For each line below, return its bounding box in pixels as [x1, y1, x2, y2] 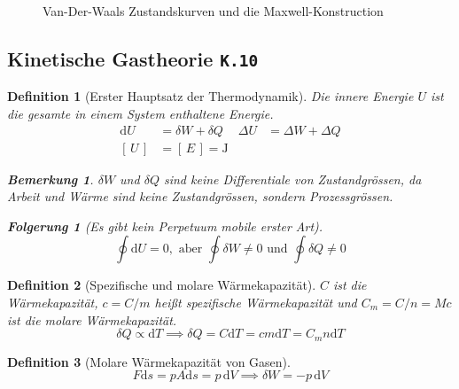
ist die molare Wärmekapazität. [7, 310, 177, 329]
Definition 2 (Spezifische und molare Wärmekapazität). [7, 276, 316, 294]
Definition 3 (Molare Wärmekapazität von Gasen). [7, 352, 291, 370]
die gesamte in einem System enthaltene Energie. [7, 104, 274, 122]
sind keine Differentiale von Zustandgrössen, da [163, 169, 422, 188]
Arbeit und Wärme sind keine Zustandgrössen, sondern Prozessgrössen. [7, 187, 393, 206]
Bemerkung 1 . [7, 169, 94, 188]
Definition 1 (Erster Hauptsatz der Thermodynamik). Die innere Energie [7, 87, 414, 105]
